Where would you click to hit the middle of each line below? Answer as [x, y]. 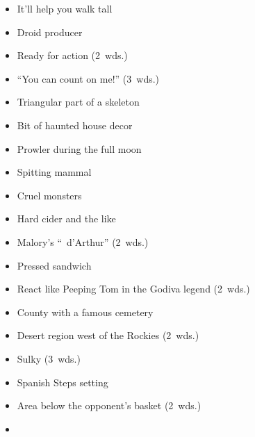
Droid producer [50, 32]
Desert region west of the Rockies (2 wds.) [108, 335]
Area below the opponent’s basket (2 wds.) [109, 405]
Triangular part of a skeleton [78, 102]
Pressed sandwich [54, 265]
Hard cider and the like [66, 218]
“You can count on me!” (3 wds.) [88, 78]
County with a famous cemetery [85, 312]
